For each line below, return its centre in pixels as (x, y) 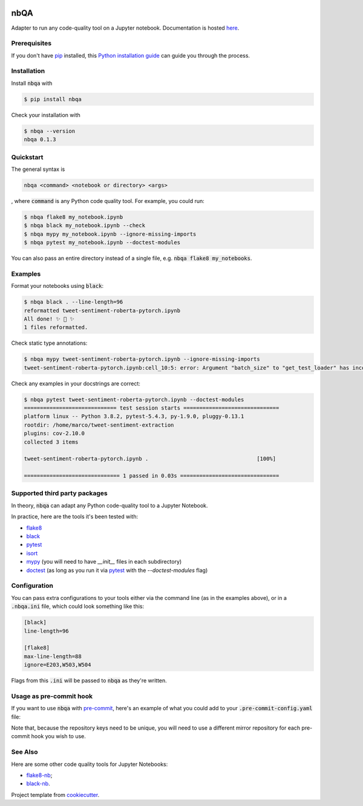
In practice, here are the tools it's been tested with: (75, 517)
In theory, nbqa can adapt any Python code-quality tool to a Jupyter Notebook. (110, 505)
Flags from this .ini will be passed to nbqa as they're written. (89, 681)
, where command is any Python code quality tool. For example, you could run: (108, 201)
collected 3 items (51, 442)
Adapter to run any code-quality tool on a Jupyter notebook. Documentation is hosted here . (125, 28)
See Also (25, 752)
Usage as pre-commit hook (52, 696)
